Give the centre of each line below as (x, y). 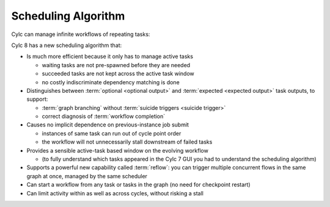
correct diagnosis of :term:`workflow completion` (104, 117)
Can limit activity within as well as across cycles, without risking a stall (115, 193)
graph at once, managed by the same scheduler (87, 176)
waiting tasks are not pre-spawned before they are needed (116, 65)
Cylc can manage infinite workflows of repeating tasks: (81, 34)
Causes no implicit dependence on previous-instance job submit (108, 125)
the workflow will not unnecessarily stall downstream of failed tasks (127, 142)
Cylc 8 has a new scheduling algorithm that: (67, 45)
